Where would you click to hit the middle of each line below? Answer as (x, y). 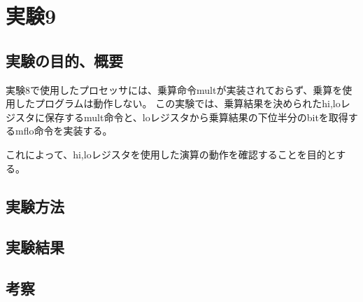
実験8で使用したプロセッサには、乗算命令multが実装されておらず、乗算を (174, 89)
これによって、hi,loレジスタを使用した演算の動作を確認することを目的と (171, 154)
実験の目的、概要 (64, 60)
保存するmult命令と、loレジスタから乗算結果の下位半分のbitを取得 (196, 117)
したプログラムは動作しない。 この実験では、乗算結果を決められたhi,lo (178, 103)
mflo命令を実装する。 (64, 131)
